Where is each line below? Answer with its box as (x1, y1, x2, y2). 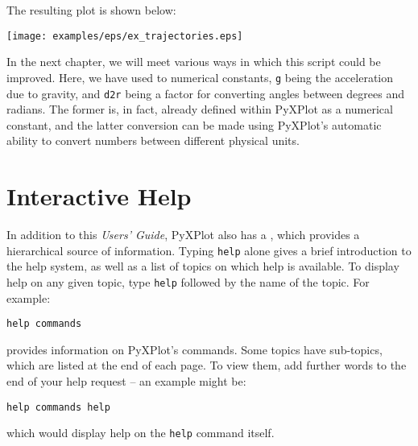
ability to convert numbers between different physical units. (6, 132, 300, 149)
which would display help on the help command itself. (6, 424, 275, 441)
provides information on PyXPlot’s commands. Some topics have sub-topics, (6, 341, 383, 357)
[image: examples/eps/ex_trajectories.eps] (6, 30, 243, 42)
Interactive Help (6, 180, 192, 213)
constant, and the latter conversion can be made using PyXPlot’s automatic (6, 116, 382, 133)
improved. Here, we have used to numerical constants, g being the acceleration (6, 68, 394, 85)
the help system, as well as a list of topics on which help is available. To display (6, 258, 399, 275)
